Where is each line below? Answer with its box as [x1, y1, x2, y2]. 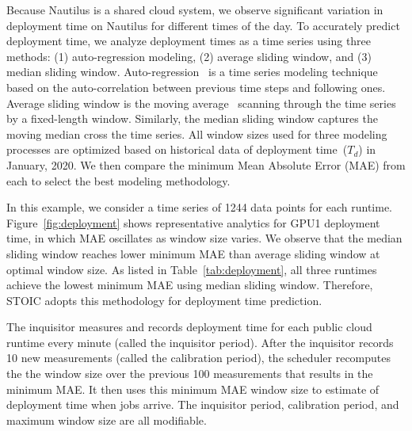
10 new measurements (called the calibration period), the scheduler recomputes [6, 349, 391, 366]
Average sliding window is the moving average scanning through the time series [6, 94, 396, 111]
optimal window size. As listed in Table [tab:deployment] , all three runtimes [6, 261, 377, 277]
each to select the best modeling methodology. [6, 172, 231, 189]
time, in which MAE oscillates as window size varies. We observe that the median [6, 230, 402, 246]
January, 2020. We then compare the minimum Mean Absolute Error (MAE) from [6, 156, 406, 173]
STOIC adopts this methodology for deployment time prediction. [6, 292, 322, 308]
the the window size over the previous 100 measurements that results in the [6, 365, 373, 382]
